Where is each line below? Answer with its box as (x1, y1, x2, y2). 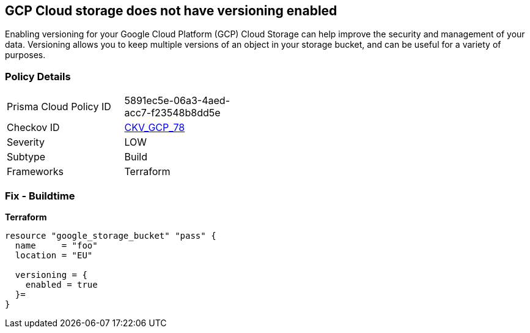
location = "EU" (15, 250, 93, 260)
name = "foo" (15, 240, 98, 250)
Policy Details (5, 70, 71, 83)
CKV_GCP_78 (124, 121, 185, 134)
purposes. (5, 50, 46, 61)
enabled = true (25, 279, 98, 290)
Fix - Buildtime (5, 189, 75, 202)
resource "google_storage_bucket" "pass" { (5, 230, 216, 241)
